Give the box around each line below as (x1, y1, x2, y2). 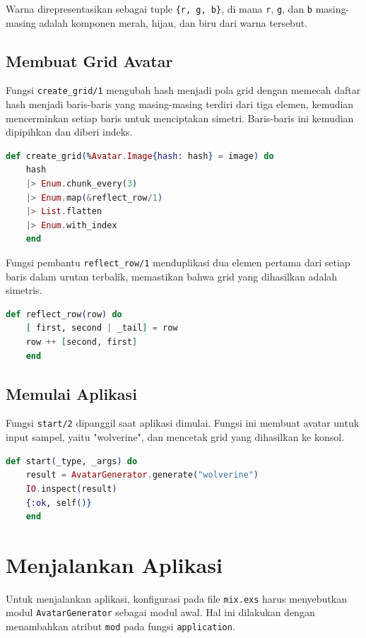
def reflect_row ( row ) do (6, 309, 122, 319)
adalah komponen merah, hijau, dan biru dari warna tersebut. (39, 15, 308, 30)
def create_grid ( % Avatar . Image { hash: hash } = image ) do (6, 150, 274, 161)
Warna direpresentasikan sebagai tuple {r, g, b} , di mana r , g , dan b (6, 1, 313, 16)
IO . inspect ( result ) (25, 483, 117, 494)
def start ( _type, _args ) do (6, 456, 138, 466)
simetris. (6, 283, 42, 297)
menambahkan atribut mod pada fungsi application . (6, 619, 235, 634)
